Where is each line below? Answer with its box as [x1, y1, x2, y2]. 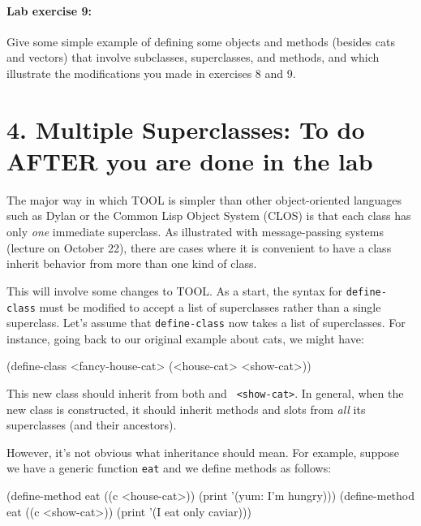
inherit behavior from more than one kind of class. [6, 255, 257, 272]
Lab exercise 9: [6, 2, 92, 19]
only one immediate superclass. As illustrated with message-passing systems [6, 223, 384, 240]
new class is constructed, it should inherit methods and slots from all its [6, 400, 366, 417]
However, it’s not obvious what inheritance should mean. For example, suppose [6, 443, 400, 460]
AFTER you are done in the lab [6, 144, 373, 177]
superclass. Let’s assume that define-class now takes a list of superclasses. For [6, 314, 406, 331]
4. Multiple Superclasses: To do [6, 112, 365, 145]
